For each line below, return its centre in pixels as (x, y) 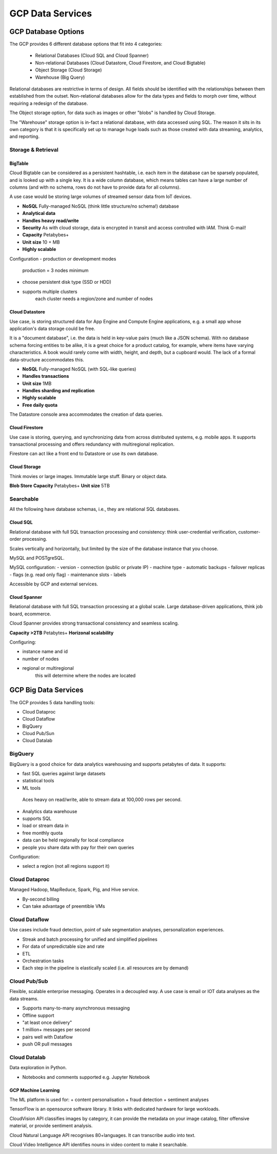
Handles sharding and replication (58, 391)
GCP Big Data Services (47, 690)
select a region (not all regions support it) (66, 866)
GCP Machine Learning (35, 1090)
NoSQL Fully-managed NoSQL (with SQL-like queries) (79, 369)
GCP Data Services (51, 13)
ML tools (32, 788)
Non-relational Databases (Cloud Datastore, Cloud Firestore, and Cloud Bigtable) (120, 63)
